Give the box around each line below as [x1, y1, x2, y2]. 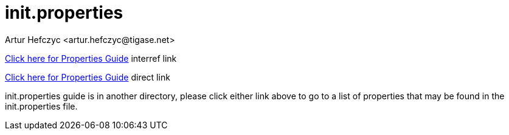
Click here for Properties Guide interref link [5, 53, 177, 64]
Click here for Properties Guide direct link [5, 71, 170, 82]
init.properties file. [5, 100, 78, 111]
